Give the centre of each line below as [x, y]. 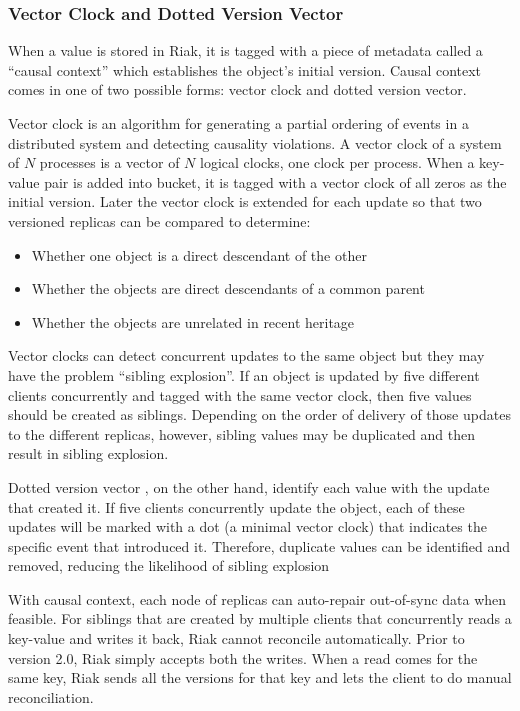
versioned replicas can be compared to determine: [159, 220]
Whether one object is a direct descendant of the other [199, 254]
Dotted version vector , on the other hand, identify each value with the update [249, 486]
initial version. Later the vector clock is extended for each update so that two [245, 201]
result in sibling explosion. [88, 453]
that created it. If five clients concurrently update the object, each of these [236, 506]
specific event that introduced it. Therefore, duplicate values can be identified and [259, 545]
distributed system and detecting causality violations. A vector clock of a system [255, 142]
